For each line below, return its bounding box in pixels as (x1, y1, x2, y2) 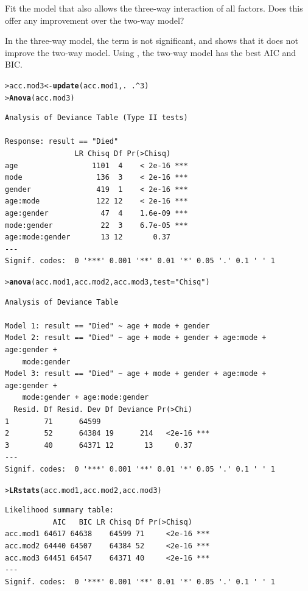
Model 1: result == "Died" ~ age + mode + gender (5, 321, 210, 330)
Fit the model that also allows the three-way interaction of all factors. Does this (5, 2, 303, 14)
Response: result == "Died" (5, 137, 119, 146)
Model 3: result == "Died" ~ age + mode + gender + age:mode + (5, 369, 267, 378)
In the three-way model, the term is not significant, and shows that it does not (5, 34, 298, 47)
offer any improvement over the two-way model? (5, 13, 184, 26)
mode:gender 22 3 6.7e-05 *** (5, 221, 188, 230)
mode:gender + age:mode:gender (22, 393, 149, 402)
